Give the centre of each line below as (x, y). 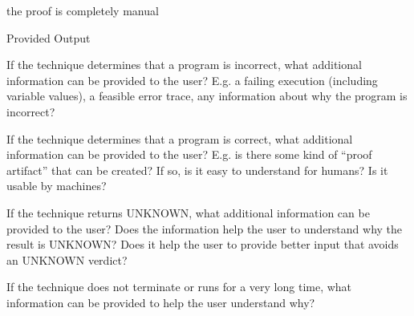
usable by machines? (57, 186)
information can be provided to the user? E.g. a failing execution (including (192, 80)
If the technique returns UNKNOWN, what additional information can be (188, 212)
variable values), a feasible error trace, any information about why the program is (207, 96)
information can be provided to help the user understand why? (161, 302)
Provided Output (49, 37)
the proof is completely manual (83, 10)
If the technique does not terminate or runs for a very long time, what (179, 287)
